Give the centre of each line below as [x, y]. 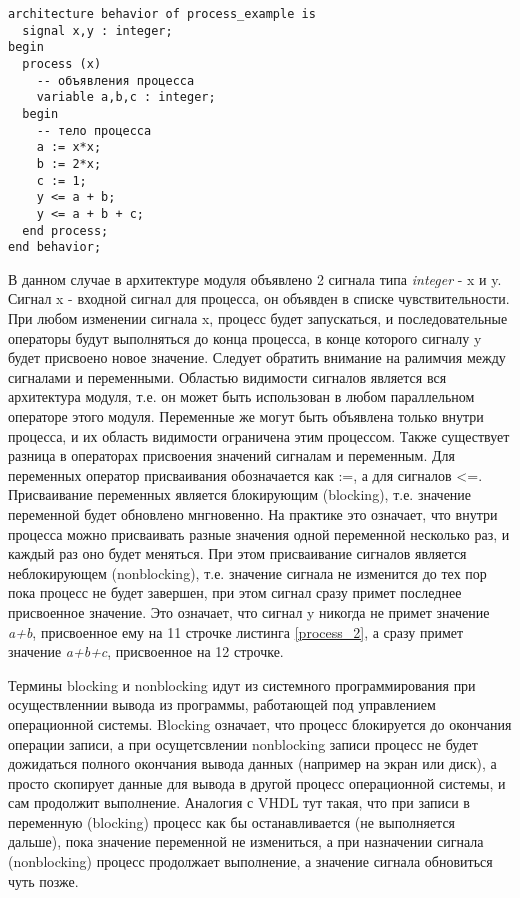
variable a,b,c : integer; [126, 97]
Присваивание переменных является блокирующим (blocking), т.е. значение [240, 494]
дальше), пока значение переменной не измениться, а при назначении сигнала [246, 841]
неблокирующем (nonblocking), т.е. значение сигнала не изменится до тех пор [247, 572]
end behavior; [55, 247]
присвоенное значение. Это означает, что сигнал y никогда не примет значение [249, 611]
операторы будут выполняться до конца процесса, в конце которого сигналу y [245, 337]
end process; [65, 230]
